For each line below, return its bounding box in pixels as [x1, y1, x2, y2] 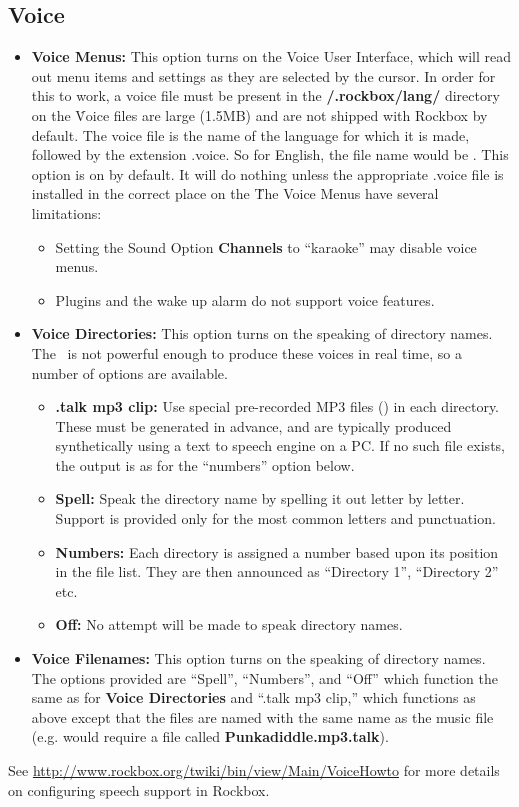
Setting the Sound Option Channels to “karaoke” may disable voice [55, 236, 477, 257]
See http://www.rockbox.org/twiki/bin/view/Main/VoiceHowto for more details [8, 760, 500, 781]
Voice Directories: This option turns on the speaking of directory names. [31, 323, 493, 344]
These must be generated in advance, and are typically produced [55, 415, 452, 436]
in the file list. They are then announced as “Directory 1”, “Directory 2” [55, 561, 499, 582]
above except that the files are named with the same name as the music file [31, 706, 494, 727]
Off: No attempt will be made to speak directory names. [55, 614, 403, 635]
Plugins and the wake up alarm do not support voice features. [55, 289, 435, 310]
